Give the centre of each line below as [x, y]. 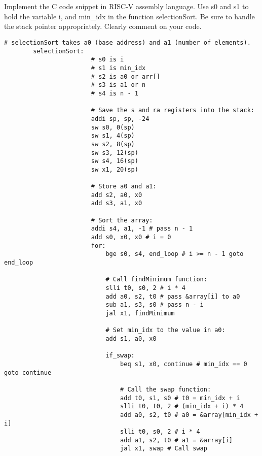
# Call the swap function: [166, 389]
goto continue [28, 372]
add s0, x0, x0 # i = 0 [131, 237]
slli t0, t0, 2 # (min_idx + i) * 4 [182, 406]
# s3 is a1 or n [118, 85]
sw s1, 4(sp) [113, 136]
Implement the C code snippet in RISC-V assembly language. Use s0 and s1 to [126, 6]
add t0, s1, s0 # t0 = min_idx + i [180, 398]
